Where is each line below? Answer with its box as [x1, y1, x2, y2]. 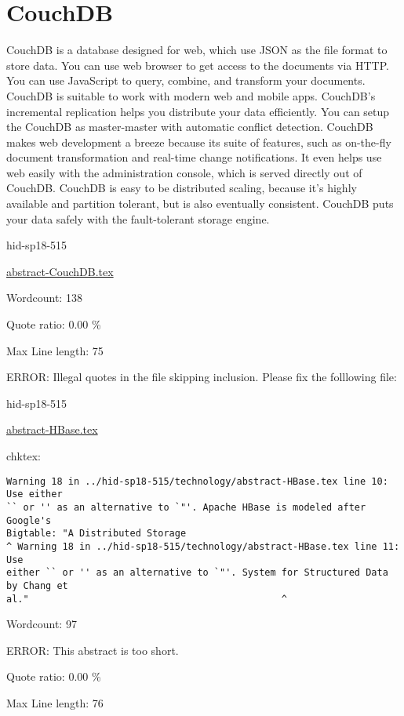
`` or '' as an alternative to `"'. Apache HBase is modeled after [6, 501, 366, 513]
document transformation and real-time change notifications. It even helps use [6, 149, 382, 165]
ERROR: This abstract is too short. [6, 641, 179, 658]
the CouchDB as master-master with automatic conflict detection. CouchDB [6, 118, 373, 135]
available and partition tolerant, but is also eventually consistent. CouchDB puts [6, 195, 394, 212]
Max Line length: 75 [6, 342, 104, 358]
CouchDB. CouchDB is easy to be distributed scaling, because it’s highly [6, 180, 357, 196]
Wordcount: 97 [6, 616, 77, 632]
